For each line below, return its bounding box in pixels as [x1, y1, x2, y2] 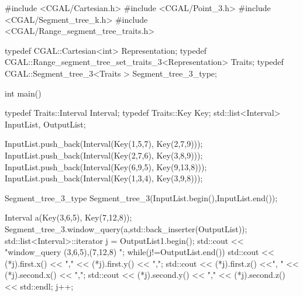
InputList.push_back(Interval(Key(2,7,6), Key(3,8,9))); [5, 149, 203, 161]
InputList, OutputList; [5, 118, 86, 130]
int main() [5, 87, 42, 99]
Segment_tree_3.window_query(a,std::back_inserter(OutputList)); [5, 222, 247, 235]
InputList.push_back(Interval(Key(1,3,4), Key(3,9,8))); [5, 172, 203, 184]
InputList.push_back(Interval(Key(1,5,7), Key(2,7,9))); [5, 137, 203, 150]
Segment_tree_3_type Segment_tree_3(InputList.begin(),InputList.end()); [5, 191, 278, 204]
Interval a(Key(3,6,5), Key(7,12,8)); [5, 211, 132, 223]
